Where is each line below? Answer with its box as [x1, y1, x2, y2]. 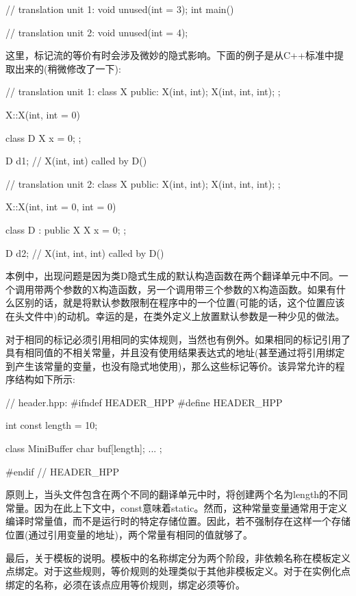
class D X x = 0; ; [5, 130, 81, 145]
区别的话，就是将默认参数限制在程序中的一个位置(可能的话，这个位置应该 [14, 295, 345, 310]
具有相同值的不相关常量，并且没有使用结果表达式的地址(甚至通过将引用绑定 [5, 345, 345, 360]
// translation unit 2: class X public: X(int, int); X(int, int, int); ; [5, 176, 281, 190]
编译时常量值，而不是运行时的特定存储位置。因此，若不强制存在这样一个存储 [5, 514, 351, 528]
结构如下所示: [14, 372, 75, 386]
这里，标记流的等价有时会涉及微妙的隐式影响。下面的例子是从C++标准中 [5, 48, 334, 62]
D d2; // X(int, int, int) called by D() [5, 245, 164, 260]
